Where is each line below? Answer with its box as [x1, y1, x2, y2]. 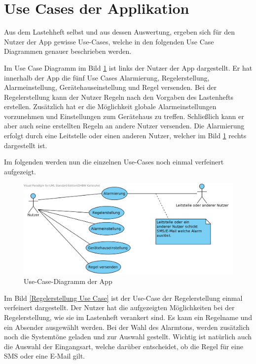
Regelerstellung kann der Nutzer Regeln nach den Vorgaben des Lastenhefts [4, 91, 233, 102]
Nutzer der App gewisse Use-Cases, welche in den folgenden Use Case [4, 36, 214, 46]
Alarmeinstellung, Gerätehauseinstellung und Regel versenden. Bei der [4, 82, 217, 92]
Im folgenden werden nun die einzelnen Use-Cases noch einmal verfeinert [4, 157, 224, 167]
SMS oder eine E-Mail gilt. [4, 351, 85, 361]
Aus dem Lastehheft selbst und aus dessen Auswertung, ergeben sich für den [4, 27, 235, 37]
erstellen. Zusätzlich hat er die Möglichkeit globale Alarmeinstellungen [4, 101, 217, 112]
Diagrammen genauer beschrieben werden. [4, 46, 132, 56]
